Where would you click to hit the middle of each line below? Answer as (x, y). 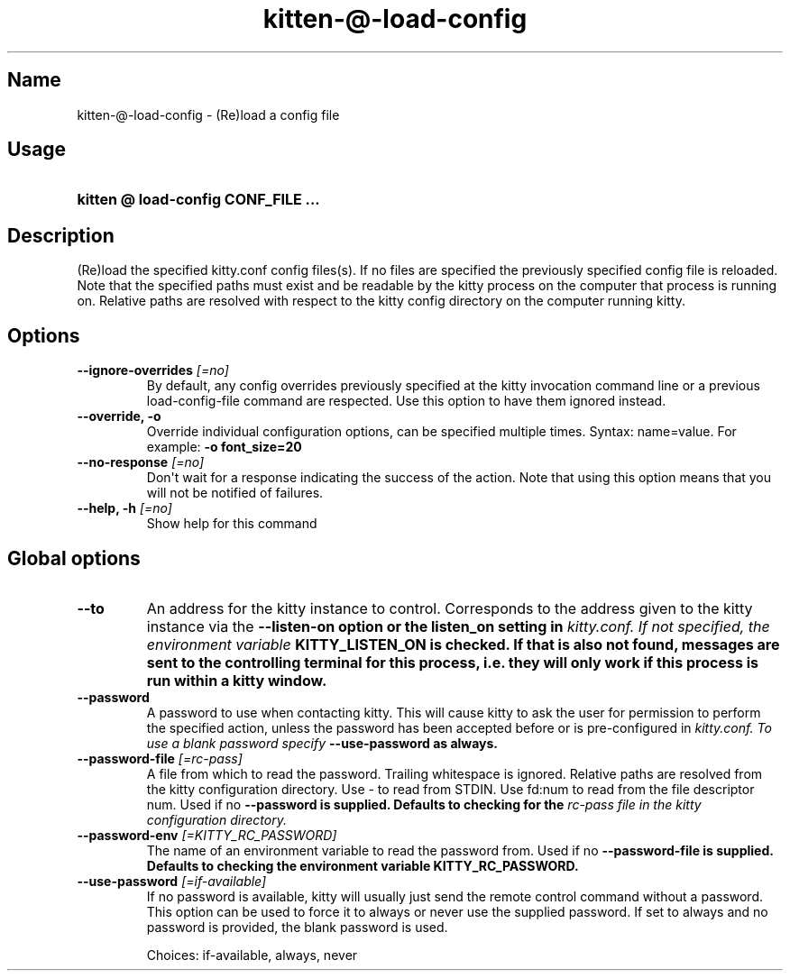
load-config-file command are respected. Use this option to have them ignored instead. (406, 401)
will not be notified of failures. (235, 493)
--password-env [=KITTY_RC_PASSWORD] (207, 835)
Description (61, 235)
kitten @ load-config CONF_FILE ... (198, 200)
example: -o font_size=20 (224, 447)
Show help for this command (232, 524)
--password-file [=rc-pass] (160, 758)
